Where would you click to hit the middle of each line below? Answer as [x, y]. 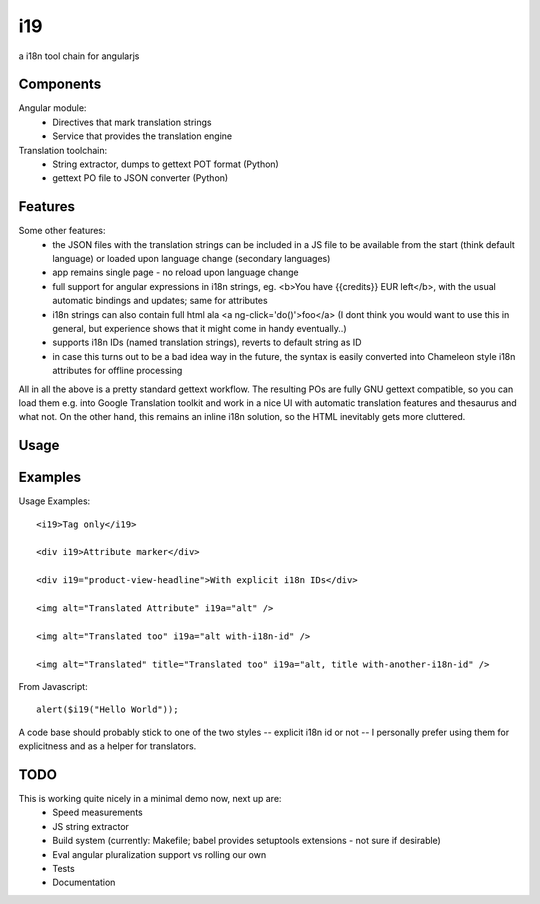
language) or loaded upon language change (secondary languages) [191, 259]
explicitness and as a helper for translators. [107, 746]
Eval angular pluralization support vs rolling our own [159, 854]
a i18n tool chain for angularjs [79, 56]
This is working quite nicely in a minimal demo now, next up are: [150, 799]
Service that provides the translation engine [142, 136]
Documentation [84, 882]
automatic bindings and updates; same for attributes [160, 301]
